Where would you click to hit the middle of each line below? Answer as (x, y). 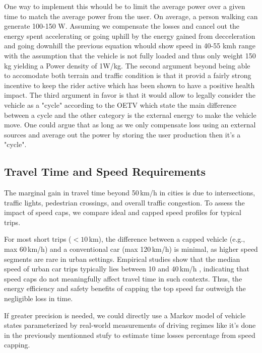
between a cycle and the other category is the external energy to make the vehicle (130, 115)
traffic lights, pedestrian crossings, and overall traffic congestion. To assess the (124, 202)
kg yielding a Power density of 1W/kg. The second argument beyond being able (127, 65)
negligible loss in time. (39, 298)
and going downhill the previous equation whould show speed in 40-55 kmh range (130, 46)
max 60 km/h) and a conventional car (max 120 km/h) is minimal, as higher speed (131, 249)
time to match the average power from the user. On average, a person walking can (131, 16)
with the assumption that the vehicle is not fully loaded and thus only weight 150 (130, 55)
